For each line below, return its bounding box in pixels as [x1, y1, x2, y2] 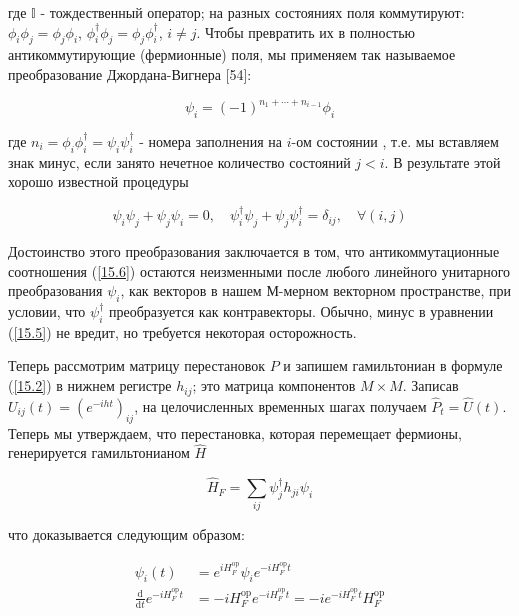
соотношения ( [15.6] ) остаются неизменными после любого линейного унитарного [8, 260, 511, 281]
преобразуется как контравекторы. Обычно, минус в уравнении [108, 301, 494, 322]
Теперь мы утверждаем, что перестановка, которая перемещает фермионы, [8, 422, 462, 443]
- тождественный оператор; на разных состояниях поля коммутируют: [40, 2, 465, 22]
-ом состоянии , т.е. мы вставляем [291, 130, 499, 151]
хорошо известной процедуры [8, 171, 189, 192]
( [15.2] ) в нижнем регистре [8, 375, 172, 396]
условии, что [8, 301, 86, 322]
